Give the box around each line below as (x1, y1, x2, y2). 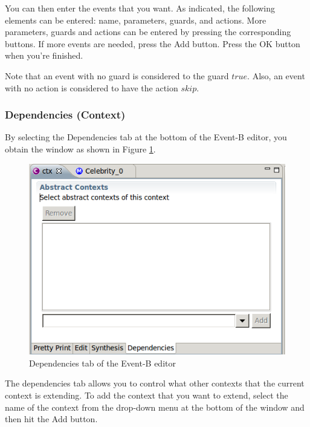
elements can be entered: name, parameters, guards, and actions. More (5, 13, 266, 26)
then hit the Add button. (5, 412, 98, 425)
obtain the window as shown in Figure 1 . (5, 142, 156, 155)
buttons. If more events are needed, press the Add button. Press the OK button (5, 37, 300, 50)
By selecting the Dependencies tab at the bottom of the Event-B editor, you (5, 131, 287, 143)
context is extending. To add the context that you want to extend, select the (5, 389, 288, 402)
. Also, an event (247, 69, 305, 82)
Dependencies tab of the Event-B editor (29, 356, 176, 369)
